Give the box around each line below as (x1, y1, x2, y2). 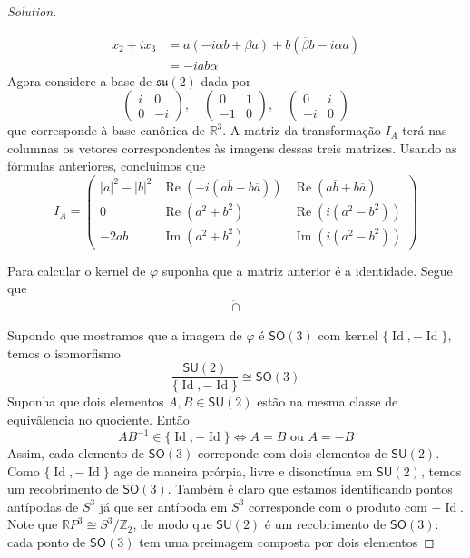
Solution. (7, 2, 57, 20)
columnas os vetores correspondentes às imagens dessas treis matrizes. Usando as (7, 138, 457, 157)
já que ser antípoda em (99, 496, 228, 515)
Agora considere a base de (7, 71, 152, 90)
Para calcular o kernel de (7, 260, 146, 279)
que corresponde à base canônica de (7, 121, 205, 140)
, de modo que (132, 514, 212, 534)
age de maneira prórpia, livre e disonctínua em (113, 461, 373, 480)
